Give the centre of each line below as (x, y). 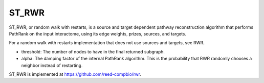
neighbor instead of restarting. (52, 65)
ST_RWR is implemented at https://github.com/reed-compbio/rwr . (75, 74)
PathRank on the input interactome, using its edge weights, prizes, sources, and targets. (98, 33)
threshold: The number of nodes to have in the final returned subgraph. (93, 51)
